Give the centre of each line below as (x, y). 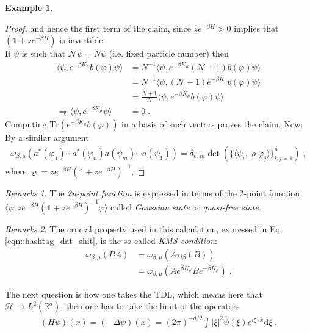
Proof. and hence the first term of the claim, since (98, 28)
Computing (26, 124)
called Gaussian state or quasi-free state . (186, 206)
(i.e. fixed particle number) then (169, 53)
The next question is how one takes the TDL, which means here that (134, 294)
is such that (44, 53)
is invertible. (82, 40)
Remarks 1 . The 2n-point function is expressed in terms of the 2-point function (152, 193)
